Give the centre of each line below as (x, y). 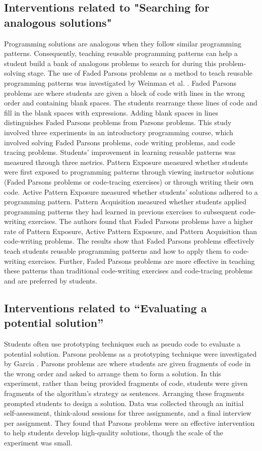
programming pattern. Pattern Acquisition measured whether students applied (125, 202)
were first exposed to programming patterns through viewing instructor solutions (129, 172)
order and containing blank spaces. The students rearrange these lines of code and (131, 103)
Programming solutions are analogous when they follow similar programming (123, 43)
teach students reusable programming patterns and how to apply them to (117, 251)
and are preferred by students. (51, 280)
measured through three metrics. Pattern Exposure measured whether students (126, 162)
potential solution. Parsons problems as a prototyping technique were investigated (130, 353)
